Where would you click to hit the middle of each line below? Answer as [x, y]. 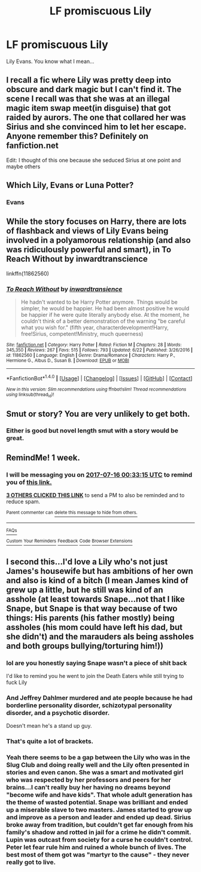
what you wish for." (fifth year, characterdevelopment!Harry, [95, 328]
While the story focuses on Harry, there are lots [96, 222]
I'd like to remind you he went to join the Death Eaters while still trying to [95, 676]
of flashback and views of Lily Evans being [87, 231]
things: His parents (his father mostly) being [90, 618]
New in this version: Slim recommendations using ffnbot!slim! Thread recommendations [96, 389]
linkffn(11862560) [28, 273]
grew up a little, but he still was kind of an [85, 590]
